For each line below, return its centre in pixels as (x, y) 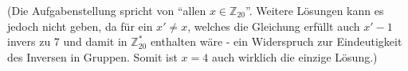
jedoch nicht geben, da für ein (80, 26)
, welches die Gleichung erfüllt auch (274, 26)
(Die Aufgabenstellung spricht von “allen (107, 10)
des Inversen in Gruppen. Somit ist (92, 56)
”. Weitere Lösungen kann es (315, 10)
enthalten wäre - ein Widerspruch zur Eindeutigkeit (276, 41)
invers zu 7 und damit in (67, 41)
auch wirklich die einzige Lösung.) (294, 56)
